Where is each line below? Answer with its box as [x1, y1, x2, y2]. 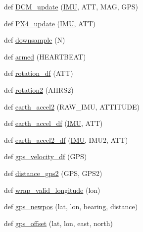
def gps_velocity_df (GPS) [4, 151, 87, 162]
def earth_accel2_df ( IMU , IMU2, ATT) [4, 134, 128, 145]
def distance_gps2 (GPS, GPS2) [4, 168, 102, 178]
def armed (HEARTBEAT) [4, 51, 86, 61]
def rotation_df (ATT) [4, 68, 73, 78]
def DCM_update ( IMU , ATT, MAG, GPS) [4, 1, 138, 11]
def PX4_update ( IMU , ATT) [4, 18, 95, 28]
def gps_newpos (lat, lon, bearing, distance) [4, 201, 138, 212]
